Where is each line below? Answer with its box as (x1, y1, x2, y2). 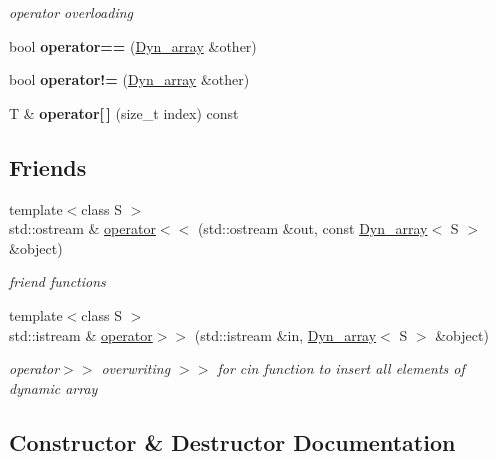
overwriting (101, 358, 171, 379)
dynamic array (9, 377, 98, 398)
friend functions (9, 271, 106, 292)
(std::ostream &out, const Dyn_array (197, 218, 428, 239)
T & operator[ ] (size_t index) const (9, 102, 239, 123)
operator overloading (9, 2, 133, 22)
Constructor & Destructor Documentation (9, 426, 456, 457)
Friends (9, 151, 87, 182)
